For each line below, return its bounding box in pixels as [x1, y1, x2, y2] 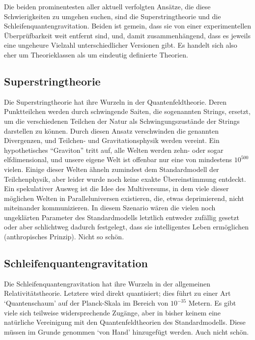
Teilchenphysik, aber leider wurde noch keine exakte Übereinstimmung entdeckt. [4, 173, 246, 184]
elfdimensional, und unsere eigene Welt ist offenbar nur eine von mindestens [4, 154, 232, 165]
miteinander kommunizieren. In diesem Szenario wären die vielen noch [4, 202, 216, 213]
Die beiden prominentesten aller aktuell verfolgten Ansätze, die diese [4, 1, 211, 11]
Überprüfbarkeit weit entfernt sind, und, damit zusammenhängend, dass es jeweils [4, 30, 251, 40]
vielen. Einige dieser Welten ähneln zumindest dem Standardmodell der [4, 164, 219, 174]
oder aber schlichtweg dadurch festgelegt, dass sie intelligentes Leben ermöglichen [4, 222, 249, 232]
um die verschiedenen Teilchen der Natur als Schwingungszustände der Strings [4, 115, 240, 126]
